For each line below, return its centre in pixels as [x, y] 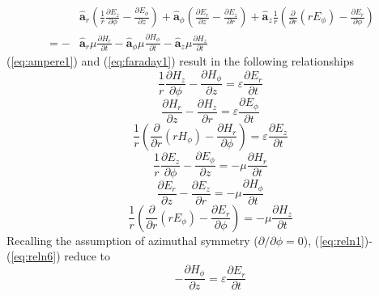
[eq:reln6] [34, 256]
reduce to [87, 256]
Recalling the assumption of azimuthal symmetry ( [132, 240]
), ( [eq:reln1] [334, 240]
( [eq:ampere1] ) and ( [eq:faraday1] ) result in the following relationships [181, 61]
